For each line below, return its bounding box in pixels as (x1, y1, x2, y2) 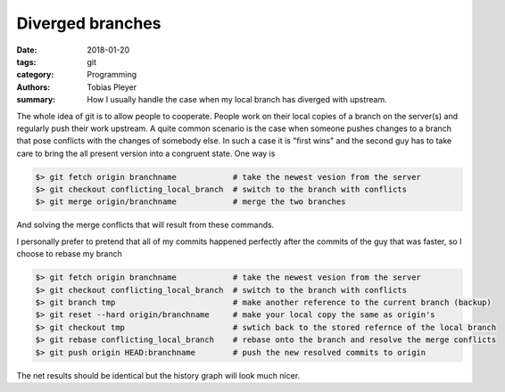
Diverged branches (16, 13, 161, 33)
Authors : (16, 81, 51, 93)
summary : (16, 94, 56, 105)
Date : (16, 45, 37, 55)
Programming (87, 69, 137, 80)
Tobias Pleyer (87, 81, 137, 93)
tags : (16, 56, 37, 67)
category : (16, 69, 54, 80)
